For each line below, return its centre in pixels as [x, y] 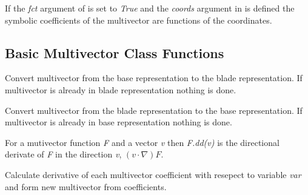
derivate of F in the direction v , [63, 154]
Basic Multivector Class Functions [115, 52]
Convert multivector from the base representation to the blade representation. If [154, 78]
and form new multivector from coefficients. [86, 186]
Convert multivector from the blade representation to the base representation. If [154, 110]
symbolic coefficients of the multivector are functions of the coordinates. [139, 20]
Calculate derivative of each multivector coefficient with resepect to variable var [153, 174]
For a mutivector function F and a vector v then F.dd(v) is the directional [142, 142]
